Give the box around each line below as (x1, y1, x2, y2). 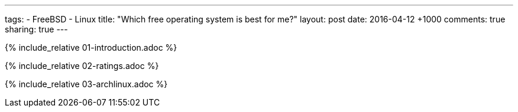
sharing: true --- (5, 24, 68, 34)
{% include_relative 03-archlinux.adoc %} (5, 79, 168, 89)
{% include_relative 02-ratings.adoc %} (5, 61, 159, 71)
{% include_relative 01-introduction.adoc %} (5, 42, 177, 52)
